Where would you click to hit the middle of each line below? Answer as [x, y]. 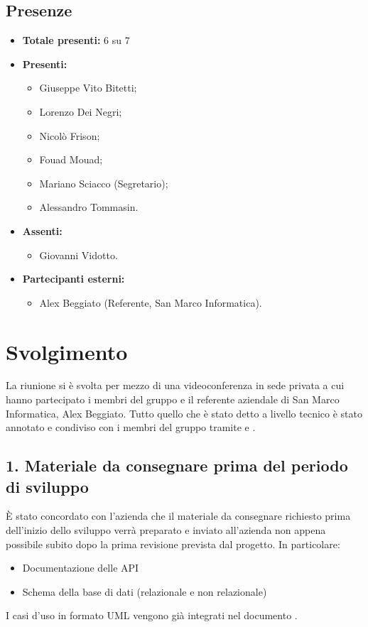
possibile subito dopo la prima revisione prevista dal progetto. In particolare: [173, 544]
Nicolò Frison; [70, 135]
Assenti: [42, 230]
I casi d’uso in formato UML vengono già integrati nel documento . [152, 615]
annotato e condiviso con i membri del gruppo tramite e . [131, 427]
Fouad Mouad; [71, 159]
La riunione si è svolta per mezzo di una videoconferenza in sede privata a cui [175, 385]
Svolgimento [67, 351]
